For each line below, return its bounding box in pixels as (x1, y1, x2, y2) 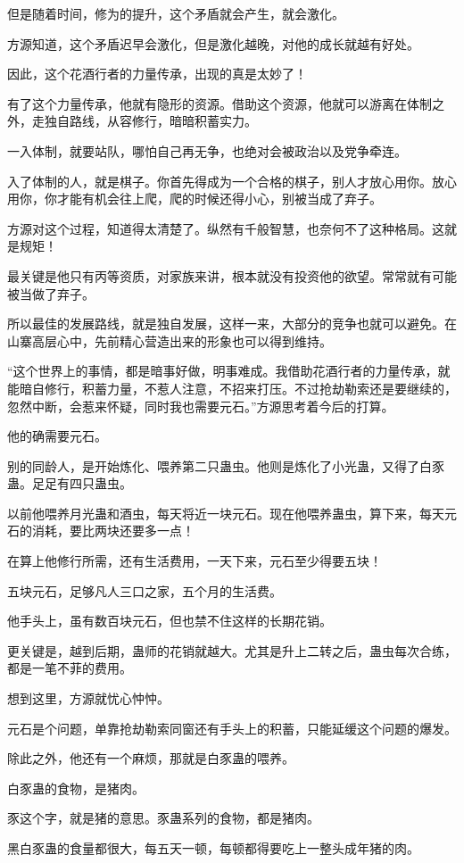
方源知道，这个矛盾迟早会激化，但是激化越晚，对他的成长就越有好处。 (7, 34, 419, 53)
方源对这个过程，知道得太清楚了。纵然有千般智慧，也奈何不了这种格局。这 (7, 219, 444, 237)
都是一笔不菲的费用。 (7, 659, 132, 677)
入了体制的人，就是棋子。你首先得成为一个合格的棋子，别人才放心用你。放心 (7, 171, 457, 190)
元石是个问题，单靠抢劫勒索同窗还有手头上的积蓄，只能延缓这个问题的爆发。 (7, 718, 457, 737)
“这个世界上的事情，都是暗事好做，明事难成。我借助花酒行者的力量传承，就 (7, 361, 451, 380)
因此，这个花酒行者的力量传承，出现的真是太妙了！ (7, 64, 307, 83)
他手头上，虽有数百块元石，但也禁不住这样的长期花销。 (7, 611, 332, 630)
